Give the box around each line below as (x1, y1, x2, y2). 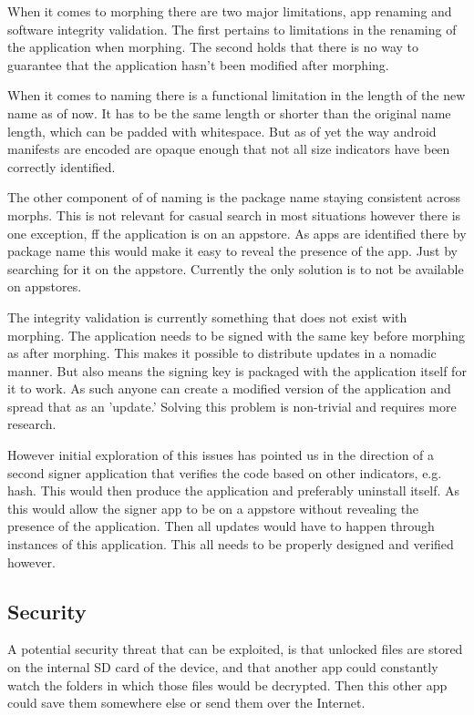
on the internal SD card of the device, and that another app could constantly (7, 658, 438, 677)
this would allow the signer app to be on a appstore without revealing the (7, 498, 419, 517)
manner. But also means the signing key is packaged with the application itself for (7, 361, 467, 380)
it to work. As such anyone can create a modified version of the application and (7, 379, 451, 398)
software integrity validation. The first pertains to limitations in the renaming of (7, 19, 457, 38)
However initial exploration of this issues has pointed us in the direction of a (7, 445, 435, 465)
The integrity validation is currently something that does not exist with (7, 307, 407, 326)
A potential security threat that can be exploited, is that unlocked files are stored (7, 639, 463, 659)
